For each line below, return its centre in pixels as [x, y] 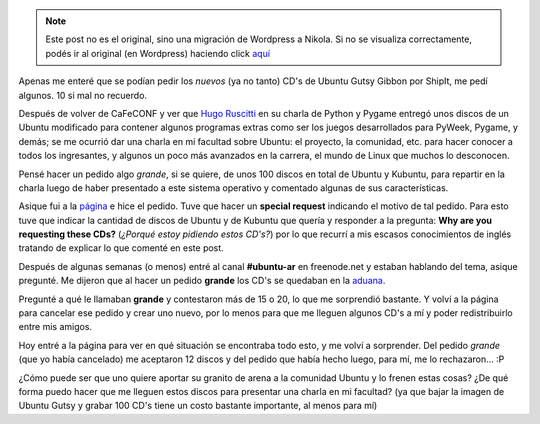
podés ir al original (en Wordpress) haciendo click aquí [157, 53]
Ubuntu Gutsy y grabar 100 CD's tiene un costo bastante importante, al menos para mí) [198, 406]
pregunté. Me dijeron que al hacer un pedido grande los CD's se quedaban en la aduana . [202, 281]
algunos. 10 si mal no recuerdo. [83, 95]
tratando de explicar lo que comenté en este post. [121, 248]
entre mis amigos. [55, 327]
